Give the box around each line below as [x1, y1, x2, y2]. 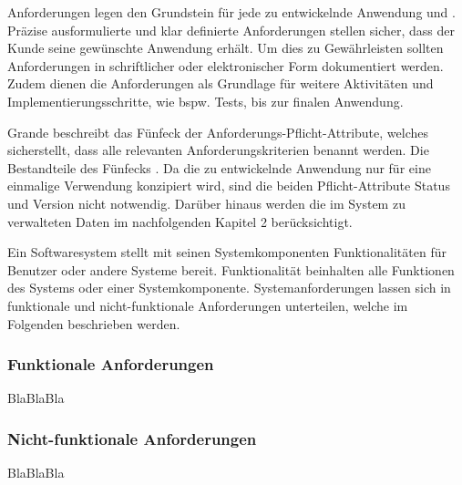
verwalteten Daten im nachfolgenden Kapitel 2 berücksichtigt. [7, 212, 353, 231]
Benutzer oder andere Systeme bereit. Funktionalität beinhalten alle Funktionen [7, 260, 455, 279]
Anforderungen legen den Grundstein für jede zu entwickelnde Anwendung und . [7, 3, 456, 21]
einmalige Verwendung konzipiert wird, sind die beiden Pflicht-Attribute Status [7, 176, 450, 195]
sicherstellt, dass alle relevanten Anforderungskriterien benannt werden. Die [7, 140, 429, 160]
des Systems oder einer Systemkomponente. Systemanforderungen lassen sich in [7, 278, 451, 297]
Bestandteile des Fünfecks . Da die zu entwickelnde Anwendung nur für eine [7, 158, 431, 177]
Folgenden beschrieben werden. [7, 314, 180, 333]
